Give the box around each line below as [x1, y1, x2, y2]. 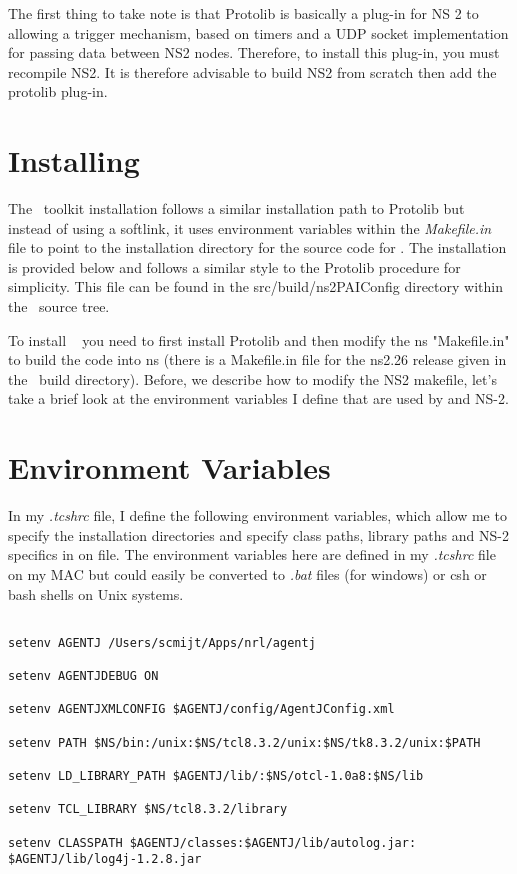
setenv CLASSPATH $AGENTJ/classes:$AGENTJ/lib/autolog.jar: [8, 835, 417, 850]
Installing [8, 140, 140, 181]
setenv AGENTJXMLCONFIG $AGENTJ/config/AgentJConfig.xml [8, 702, 395, 717]
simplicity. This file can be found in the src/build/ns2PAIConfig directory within [8, 276, 503, 297]
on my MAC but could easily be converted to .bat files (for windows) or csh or [8, 563, 487, 584]
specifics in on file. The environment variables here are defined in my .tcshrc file [8, 544, 496, 565]
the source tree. [8, 296, 110, 317]
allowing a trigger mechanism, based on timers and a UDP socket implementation [8, 22, 509, 43]
